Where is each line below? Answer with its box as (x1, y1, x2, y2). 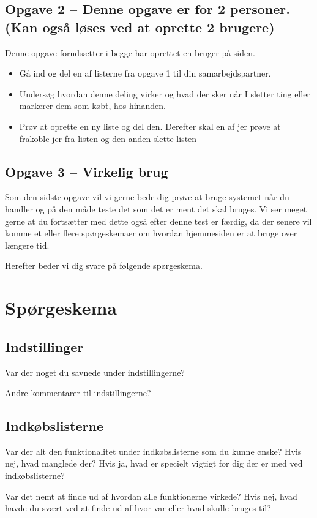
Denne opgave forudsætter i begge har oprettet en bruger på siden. (5, 46, 255, 59)
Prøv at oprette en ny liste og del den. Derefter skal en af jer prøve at (19, 119, 281, 132)
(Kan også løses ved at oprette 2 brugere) (5, 17, 275, 36)
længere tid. (5, 238, 50, 251)
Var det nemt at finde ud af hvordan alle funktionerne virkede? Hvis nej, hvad (5, 489, 297, 502)
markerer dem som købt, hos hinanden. (19, 99, 166, 112)
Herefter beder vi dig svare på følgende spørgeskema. (5, 259, 203, 272)
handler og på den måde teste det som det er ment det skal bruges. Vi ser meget (5, 202, 307, 215)
